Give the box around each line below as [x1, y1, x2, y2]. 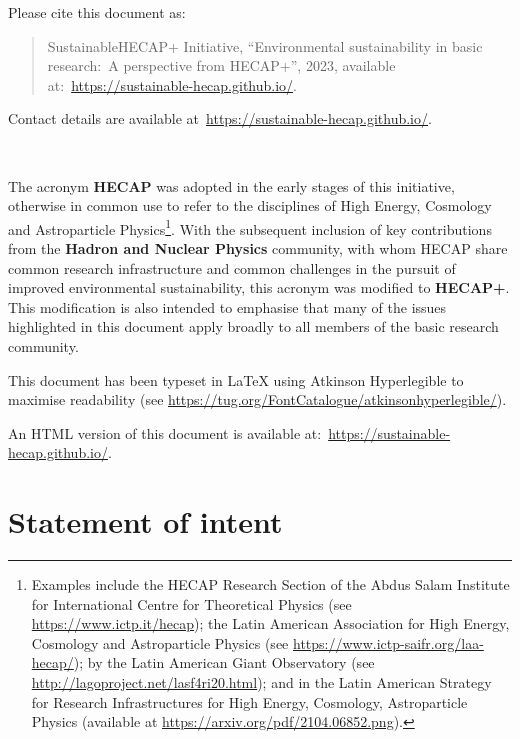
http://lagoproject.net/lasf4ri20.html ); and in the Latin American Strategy [31, 672, 492, 693]
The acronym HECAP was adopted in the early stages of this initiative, [8, 175, 455, 196]
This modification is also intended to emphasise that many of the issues [8, 296, 447, 317]
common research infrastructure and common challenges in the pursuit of [8, 257, 456, 278]
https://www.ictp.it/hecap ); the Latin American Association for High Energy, [31, 613, 510, 634]
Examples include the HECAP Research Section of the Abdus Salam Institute [31, 574, 510, 595]
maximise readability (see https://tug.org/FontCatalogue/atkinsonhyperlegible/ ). [8, 389, 507, 410]
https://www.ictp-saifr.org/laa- [292, 632, 484, 653]
